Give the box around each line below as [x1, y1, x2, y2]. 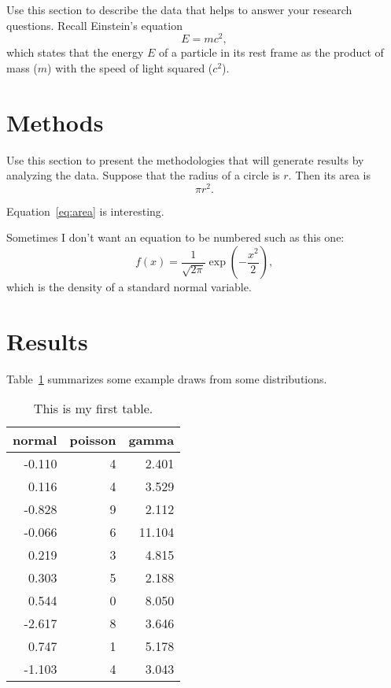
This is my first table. [33, 399, 153, 418]
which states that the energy [6, 44, 144, 61]
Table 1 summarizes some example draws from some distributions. [6, 370, 327, 387]
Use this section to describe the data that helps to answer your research [6, 2, 352, 17]
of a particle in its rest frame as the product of [159, 44, 384, 61]
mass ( [6, 59, 38, 76]
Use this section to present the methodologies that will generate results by [6, 151, 364, 168]
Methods [6, 105, 104, 138]
